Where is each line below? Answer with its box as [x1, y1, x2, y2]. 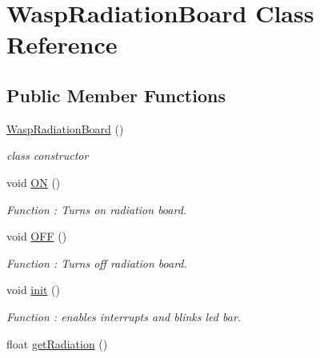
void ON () [6, 173, 61, 190]
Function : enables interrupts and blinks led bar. [6, 308, 242, 324]
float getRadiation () [6, 335, 108, 352]
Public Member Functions [6, 82, 226, 107]
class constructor [6, 147, 89, 164]
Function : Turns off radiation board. [6, 254, 187, 271]
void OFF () [6, 228, 67, 245]
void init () [6, 281, 60, 298]
